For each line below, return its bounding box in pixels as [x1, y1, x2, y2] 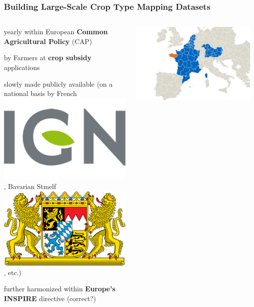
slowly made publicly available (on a [4, 78, 113, 89]
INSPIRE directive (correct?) [4, 293, 96, 303]
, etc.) [4, 267, 21, 277]
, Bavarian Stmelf [4, 181, 56, 191]
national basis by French [4, 88, 77, 98]
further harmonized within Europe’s [4, 283, 116, 294]
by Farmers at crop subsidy [4, 52, 92, 63]
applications [4, 62, 40, 72]
